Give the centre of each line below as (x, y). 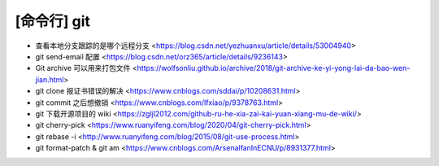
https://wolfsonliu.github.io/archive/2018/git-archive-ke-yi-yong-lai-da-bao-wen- (274, 68)
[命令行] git (53, 21)
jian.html (50, 79)
